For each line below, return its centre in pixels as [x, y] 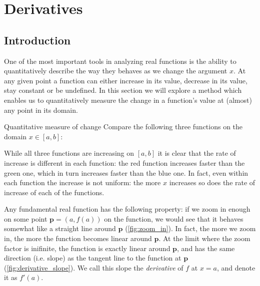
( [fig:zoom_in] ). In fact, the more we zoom [190, 228]
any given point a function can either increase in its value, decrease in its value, [126, 80]
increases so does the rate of [212, 182]
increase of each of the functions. [54, 192]
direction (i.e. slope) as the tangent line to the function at [93, 258]
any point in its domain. [41, 110]
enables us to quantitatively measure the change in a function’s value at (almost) [128, 100]
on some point [26, 218]
